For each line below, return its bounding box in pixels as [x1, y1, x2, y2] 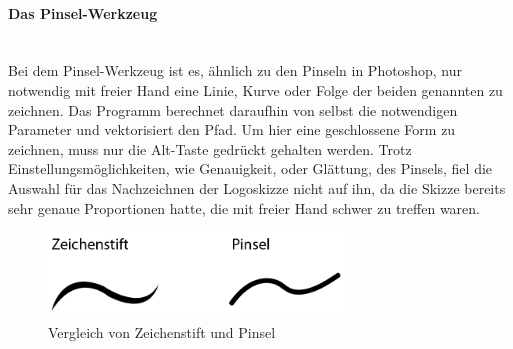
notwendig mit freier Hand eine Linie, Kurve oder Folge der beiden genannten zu [8, 79, 503, 100]
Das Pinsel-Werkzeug [8, 2, 158, 23]
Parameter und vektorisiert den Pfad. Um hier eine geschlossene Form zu [8, 119, 456, 140]
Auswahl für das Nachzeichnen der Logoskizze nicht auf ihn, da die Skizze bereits [8, 177, 506, 198]
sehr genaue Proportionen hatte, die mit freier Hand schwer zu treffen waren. [8, 197, 480, 218]
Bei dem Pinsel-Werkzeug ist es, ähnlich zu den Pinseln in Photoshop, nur [8, 60, 462, 81]
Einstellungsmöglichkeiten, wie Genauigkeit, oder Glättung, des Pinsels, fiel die [8, 158, 493, 179]
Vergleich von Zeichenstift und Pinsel [48, 322, 276, 343]
